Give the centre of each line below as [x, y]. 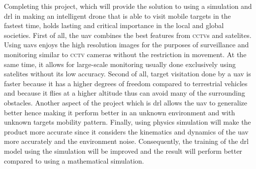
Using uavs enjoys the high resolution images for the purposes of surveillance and [127, 45]
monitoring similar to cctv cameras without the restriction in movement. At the [125, 54]
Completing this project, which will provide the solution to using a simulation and [128, 6]
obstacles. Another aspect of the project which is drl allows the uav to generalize [126, 102]
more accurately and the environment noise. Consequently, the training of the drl [126, 141]
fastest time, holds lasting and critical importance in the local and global [114, 25]
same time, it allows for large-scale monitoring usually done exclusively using [120, 64]
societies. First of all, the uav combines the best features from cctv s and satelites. [128, 35]
